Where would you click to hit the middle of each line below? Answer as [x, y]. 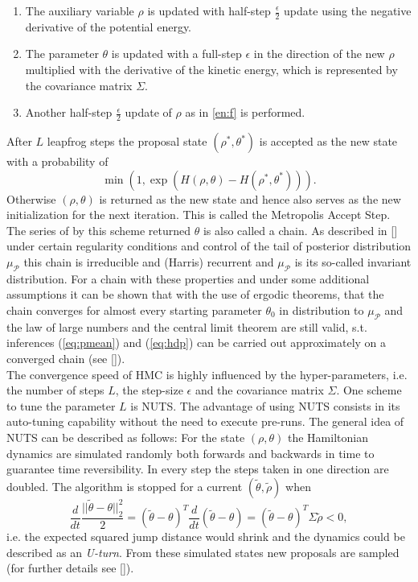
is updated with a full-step [176, 54]
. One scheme [369, 390]
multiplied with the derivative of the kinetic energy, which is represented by [211, 70]
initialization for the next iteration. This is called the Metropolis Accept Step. [199, 215]
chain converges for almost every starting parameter [134, 310]
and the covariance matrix [259, 390]
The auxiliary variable [80, 10]
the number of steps [55, 390]
